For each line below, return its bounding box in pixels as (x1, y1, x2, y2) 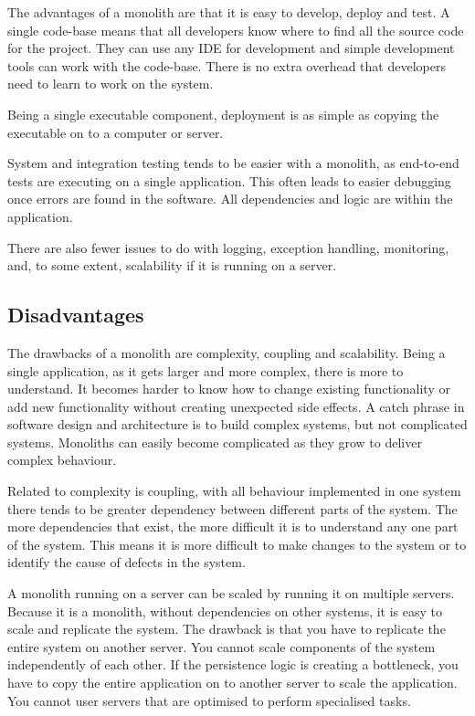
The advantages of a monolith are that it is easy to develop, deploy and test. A (7, 3, 450, 21)
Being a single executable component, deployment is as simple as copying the (7, 104, 439, 123)
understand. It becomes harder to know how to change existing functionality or (7, 379, 450, 398)
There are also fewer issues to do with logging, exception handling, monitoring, (7, 237, 449, 257)
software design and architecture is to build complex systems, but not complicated (7, 415, 468, 434)
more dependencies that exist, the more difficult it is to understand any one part (7, 517, 459, 536)
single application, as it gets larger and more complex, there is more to (7, 361, 404, 380)
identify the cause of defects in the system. (7, 553, 246, 572)
